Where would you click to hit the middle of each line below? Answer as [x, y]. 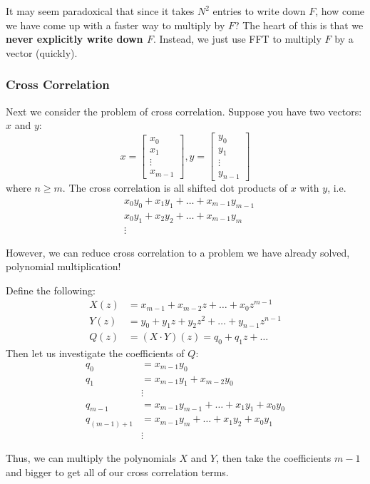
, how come [340, 11]
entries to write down [259, 11]
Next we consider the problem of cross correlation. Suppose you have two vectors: [184, 111]
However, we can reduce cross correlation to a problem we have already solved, [178, 252]
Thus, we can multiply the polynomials [91, 458]
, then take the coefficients [274, 458]
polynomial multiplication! [63, 266]
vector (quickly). [42, 52]
